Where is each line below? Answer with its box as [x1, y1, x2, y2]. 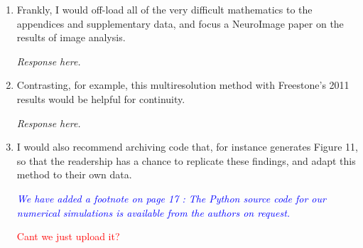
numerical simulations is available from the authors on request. [16, 205, 291, 220]
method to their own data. [16, 167, 132, 182]
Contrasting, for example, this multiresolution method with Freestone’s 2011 [16, 77, 350, 92]
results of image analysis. [16, 30, 126, 45]
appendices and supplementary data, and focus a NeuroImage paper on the [16, 16, 344, 31]
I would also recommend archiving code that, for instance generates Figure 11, [16, 139, 358, 154]
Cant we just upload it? [16, 229, 120, 244]
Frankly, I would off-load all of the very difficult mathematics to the [16, 2, 313, 16]
